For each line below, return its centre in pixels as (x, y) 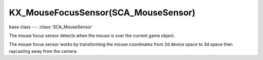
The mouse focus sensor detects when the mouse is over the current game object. (92, 36)
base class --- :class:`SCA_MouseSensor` (51, 27)
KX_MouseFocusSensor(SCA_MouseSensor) (102, 12)
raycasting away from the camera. (43, 51)
